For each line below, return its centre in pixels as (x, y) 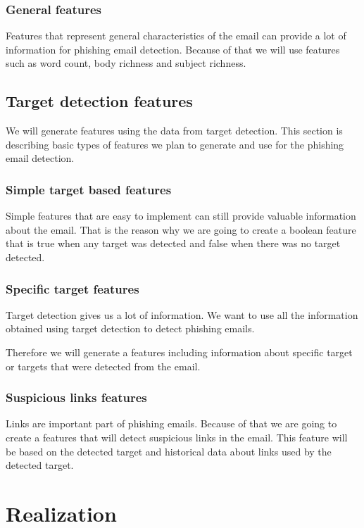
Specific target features (73, 288)
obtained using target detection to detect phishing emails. (130, 328)
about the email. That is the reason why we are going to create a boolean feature (181, 229)
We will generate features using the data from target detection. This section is (174, 131)
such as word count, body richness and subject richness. (126, 63)
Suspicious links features (76, 397)
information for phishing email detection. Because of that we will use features (173, 49)
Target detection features (99, 101)
